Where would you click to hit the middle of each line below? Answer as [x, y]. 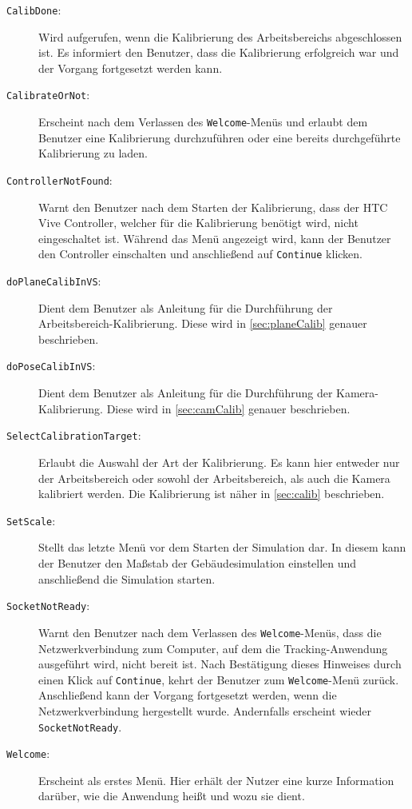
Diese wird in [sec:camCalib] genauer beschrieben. [228, 408]
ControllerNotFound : [59, 179]
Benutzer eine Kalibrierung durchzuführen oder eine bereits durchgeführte [220, 137]
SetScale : [31, 520]
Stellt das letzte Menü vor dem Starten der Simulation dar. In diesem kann [222, 547]
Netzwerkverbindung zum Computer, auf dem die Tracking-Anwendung [213, 648]
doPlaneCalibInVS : [54, 281]
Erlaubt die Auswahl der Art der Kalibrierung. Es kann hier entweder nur [219, 462]
